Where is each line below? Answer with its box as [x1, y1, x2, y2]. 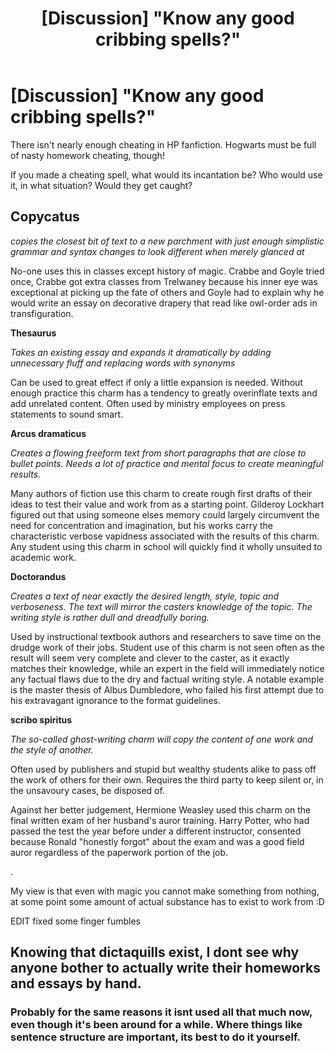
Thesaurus [10, 327, 57, 339]
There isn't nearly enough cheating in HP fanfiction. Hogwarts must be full [10, 138, 317, 151]
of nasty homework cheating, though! [10, 149, 165, 161]
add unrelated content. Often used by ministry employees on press [10, 397, 286, 409]
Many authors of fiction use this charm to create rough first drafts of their [10, 487, 313, 499]
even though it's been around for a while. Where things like [10, 1018, 303, 1032]
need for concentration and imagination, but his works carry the [10, 519, 273, 531]
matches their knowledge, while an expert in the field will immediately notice [10, 662, 325, 674]
